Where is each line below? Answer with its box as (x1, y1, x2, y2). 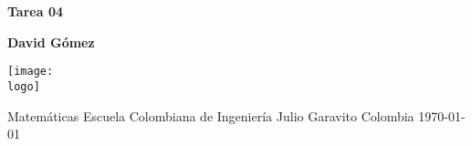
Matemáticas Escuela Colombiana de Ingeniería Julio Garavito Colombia (7, 106, 414, 125)
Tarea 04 (7, 2, 63, 20)
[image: (7, 65, 54, 78)
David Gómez (7, 32, 95, 51)
